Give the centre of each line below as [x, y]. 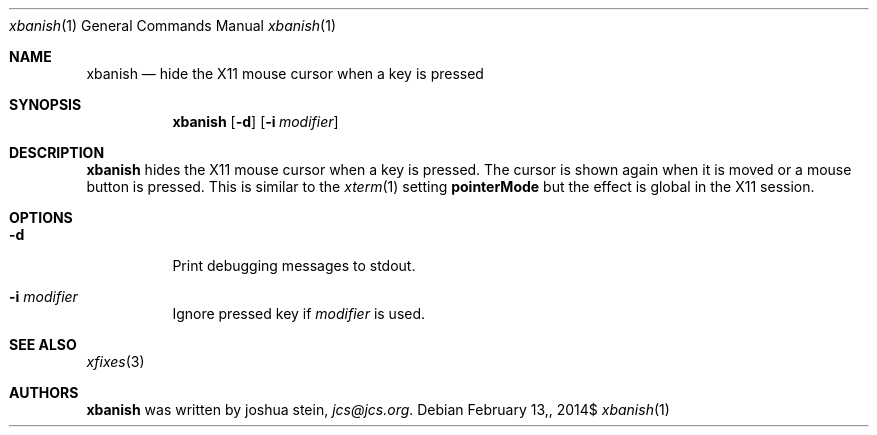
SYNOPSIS [45, 104]
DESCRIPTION [57, 152]
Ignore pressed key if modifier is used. [299, 313]
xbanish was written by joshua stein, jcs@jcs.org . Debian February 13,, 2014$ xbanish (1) [378, 409]
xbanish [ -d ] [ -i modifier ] [255, 121]
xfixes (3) [115, 361]
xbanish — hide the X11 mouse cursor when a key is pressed [285, 73]
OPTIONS [41, 217]
